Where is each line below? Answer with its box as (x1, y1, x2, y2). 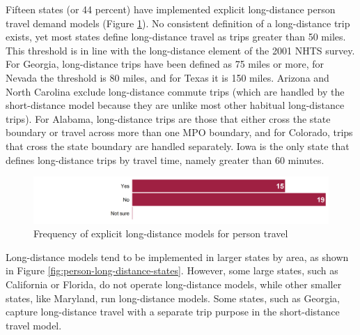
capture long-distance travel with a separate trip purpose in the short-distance (6, 304, 340, 319)
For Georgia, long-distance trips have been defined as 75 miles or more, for (6, 57, 324, 71)
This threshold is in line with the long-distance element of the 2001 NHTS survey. (6, 43, 355, 57)
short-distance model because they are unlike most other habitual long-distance (6, 98, 345, 112)
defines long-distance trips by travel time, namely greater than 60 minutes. (6, 152, 324, 167)
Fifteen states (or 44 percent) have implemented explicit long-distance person (6, 2, 336, 16)
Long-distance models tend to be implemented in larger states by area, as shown (6, 249, 349, 264)
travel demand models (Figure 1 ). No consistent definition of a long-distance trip (6, 15, 350, 30)
